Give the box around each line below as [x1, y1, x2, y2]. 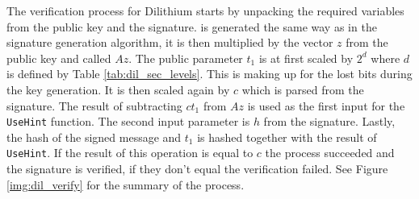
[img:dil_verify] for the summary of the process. [6, 176, 245, 193]
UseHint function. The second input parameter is [6, 113, 250, 130]
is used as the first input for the [247, 97, 405, 114]
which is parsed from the [241, 81, 364, 97]
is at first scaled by [258, 49, 354, 66]
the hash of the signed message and [6, 128, 182, 145]
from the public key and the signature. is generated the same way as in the [6, 18, 377, 35]
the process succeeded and [265, 144, 395, 161]
